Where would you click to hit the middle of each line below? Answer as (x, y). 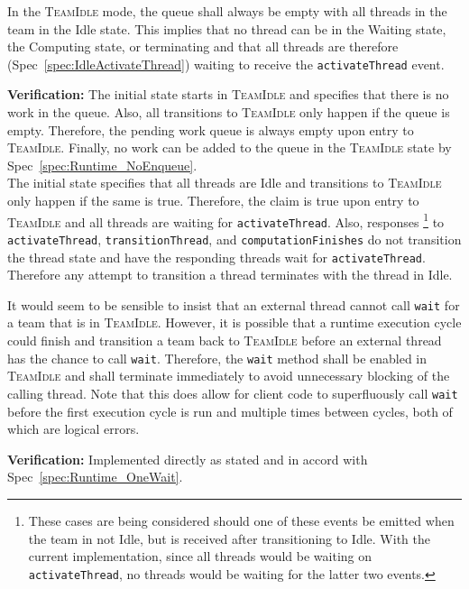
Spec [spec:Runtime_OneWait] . (95, 477)
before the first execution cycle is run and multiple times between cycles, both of (230, 411)
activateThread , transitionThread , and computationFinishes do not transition (234, 239)
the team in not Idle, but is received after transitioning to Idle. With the (229, 538)
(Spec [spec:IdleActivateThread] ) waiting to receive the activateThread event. (226, 64)
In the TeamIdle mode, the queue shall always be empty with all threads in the (227, 11)
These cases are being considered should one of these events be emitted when (241, 520)
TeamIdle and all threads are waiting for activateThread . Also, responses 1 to (226, 220)
